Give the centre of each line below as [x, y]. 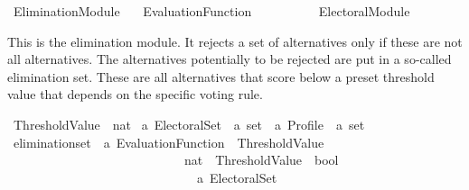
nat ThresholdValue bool [261, 160]
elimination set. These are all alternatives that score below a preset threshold [221, 76]
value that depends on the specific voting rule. [135, 94]
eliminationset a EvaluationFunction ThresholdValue [169, 142]
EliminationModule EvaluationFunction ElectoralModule [211, 11]
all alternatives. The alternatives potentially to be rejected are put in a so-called [230, 59]
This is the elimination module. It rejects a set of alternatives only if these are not [235, 41]
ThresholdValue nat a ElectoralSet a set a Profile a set [189, 124]
